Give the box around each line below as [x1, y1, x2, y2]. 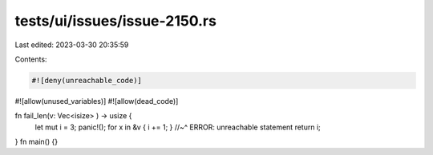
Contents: [14, 54, 47, 64]
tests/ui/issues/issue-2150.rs [14, 12, 216, 30]
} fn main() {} [14, 137, 59, 147]
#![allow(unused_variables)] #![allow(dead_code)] [14, 96, 179, 105]
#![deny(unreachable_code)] [31, 76, 142, 85]
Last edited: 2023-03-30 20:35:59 [14, 40, 129, 50]
